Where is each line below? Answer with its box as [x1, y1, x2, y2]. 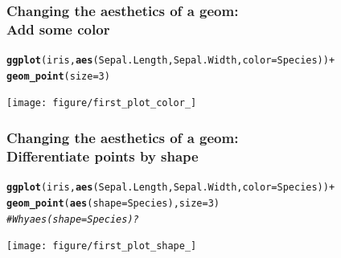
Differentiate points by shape [6, 145, 199, 166]
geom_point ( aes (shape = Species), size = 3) [6, 197, 220, 209]
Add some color [6, 18, 110, 39]
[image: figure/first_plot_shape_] [6, 240, 197, 252]
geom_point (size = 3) [6, 70, 110, 82]
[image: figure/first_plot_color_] [6, 97, 197, 109]
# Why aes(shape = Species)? [6, 213, 139, 225]
